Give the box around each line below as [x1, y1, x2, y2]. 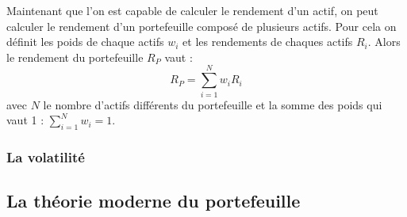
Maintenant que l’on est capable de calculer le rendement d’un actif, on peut [6, 2, 378, 18]
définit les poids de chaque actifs [6, 33, 164, 50]
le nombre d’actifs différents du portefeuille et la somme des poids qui [43, 96, 382, 112]
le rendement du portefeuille [6, 48, 144, 65]
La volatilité [6, 147, 85, 166]
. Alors [367, 33, 401, 50]
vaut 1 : [6, 112, 44, 128]
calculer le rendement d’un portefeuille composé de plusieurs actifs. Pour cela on [6, 17, 397, 34]
